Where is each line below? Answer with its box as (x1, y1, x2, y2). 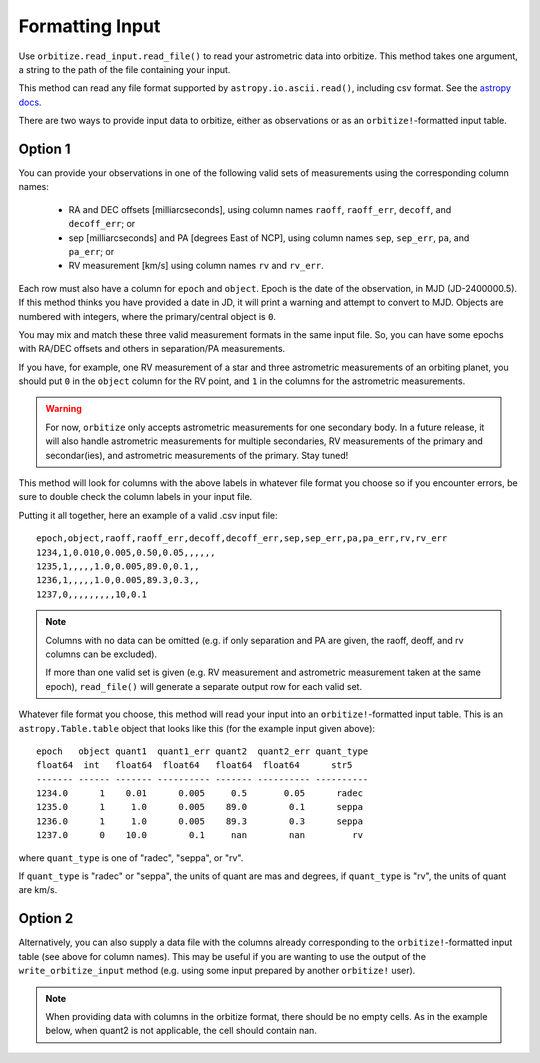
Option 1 (18, 140, 71, 157)
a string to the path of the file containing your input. (18, 63, 231, 75)
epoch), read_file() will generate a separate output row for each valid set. (45, 680, 363, 692)
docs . (18, 96, 42, 108)
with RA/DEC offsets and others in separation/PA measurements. (18, 343, 286, 355)
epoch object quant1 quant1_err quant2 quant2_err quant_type (36, 745, 369, 757)
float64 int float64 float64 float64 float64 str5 (36, 760, 353, 771)
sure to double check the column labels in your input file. (18, 491, 253, 503)
